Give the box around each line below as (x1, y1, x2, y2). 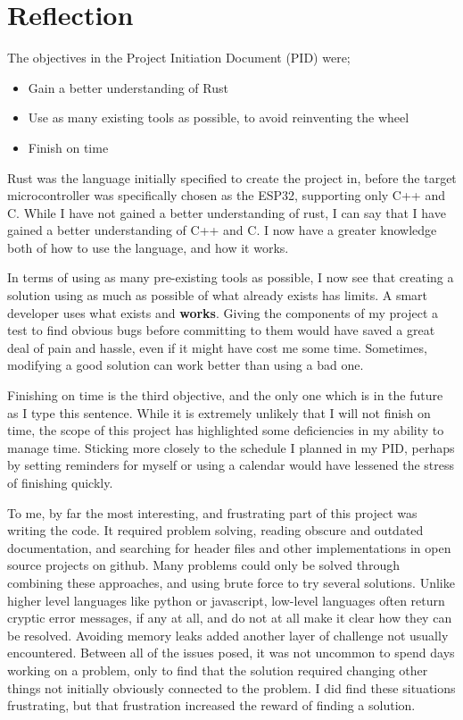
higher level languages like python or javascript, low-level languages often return (7, 590, 445, 609)
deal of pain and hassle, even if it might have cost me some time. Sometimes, (7, 338, 427, 356)
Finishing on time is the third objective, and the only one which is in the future (7, 386, 443, 405)
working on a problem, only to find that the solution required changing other (7, 660, 428, 679)
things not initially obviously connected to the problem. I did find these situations (7, 678, 456, 697)
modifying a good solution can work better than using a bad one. (7, 356, 364, 374)
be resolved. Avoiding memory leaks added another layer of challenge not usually (7, 625, 449, 644)
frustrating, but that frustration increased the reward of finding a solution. (7, 696, 416, 715)
